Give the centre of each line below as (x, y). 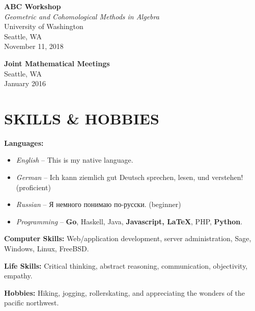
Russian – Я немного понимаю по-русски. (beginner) (98, 204)
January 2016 (25, 83)
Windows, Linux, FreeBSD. (47, 249)
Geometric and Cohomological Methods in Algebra (82, 16)
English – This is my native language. (75, 160)
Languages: (24, 142)
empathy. (18, 276)
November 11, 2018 (34, 46)
